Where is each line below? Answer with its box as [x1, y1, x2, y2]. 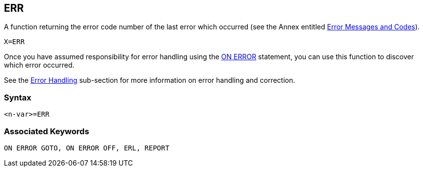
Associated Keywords [4, 126, 89, 136]
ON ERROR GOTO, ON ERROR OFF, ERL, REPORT [4, 144, 170, 152]
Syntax [4, 92, 31, 102]
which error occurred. [4, 61, 75, 70]
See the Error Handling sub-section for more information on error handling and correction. [4, 76, 295, 85]
